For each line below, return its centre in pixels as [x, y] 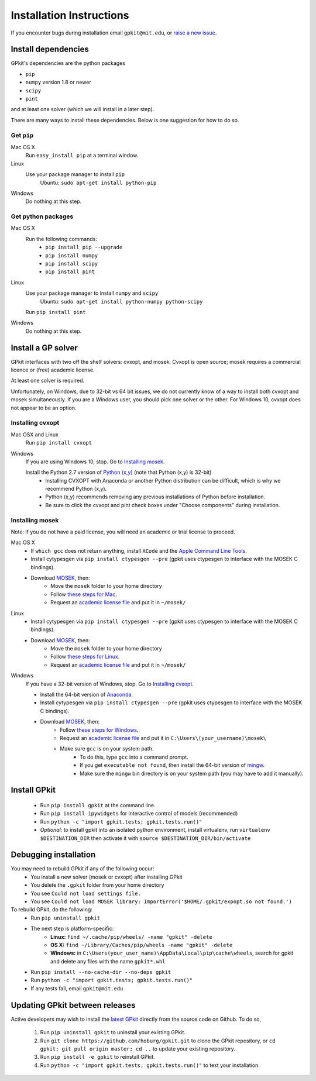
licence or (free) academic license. [53, 370]
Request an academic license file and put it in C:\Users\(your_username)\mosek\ [163, 738]
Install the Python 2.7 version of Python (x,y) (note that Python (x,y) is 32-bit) [118, 472]
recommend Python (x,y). [76, 489]
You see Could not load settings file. [86, 893]
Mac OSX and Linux [35, 434]
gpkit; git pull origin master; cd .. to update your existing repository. [138, 1049]
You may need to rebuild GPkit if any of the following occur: [83, 869]
